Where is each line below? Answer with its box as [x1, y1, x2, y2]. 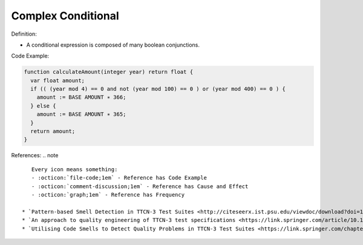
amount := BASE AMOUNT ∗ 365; [36, 111, 126, 118]
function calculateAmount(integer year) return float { [24, 68, 194, 76]
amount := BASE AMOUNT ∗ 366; [36, 94, 126, 101]
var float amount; [30, 77, 85, 84]
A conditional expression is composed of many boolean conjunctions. [26, 41, 200, 48]
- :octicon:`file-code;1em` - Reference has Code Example [31, 174, 207, 181]
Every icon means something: [31, 166, 118, 172]
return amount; [30, 128, 76, 135]
